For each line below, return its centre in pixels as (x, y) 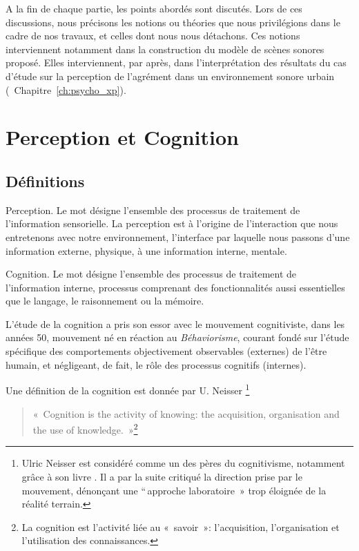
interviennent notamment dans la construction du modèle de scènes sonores (165, 49)
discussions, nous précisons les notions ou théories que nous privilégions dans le (173, 22)
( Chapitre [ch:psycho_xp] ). (66, 89)
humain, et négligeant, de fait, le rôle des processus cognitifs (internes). (156, 364)
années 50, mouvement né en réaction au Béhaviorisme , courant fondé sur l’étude (177, 337)
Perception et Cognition (122, 137)
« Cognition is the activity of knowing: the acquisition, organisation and (186, 413)
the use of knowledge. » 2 (85, 428)
